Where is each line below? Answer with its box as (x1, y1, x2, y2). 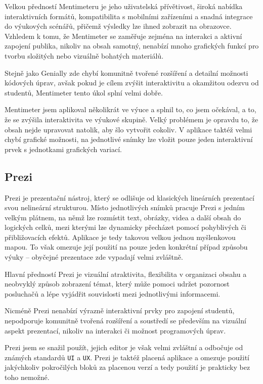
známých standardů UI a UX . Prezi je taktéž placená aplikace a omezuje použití (5, 352, 249, 362)
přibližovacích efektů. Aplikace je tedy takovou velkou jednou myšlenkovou (5, 231, 236, 242)
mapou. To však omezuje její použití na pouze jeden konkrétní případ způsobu (5, 242, 248, 252)
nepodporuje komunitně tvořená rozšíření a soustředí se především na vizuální (5, 315, 246, 326)
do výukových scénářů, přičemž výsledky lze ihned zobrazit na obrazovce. (5, 21, 232, 31)
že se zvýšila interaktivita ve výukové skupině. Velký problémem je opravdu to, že (5, 114, 258, 124)
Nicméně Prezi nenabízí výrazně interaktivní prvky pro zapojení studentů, (5, 305, 235, 316)
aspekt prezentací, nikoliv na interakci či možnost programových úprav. (5, 325, 226, 335)
